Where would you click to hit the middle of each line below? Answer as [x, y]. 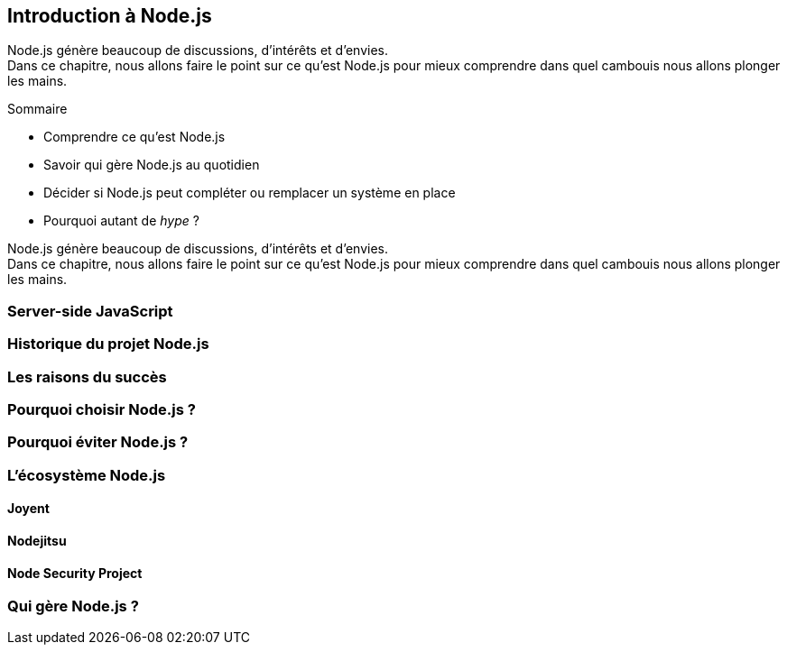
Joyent [28, 509]
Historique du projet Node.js [108, 344]
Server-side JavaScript [90, 311]
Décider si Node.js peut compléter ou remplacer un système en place [250, 193]
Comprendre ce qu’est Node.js [134, 137]
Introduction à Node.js [110, 16]
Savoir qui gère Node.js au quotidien [152, 165]
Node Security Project [75, 573]
